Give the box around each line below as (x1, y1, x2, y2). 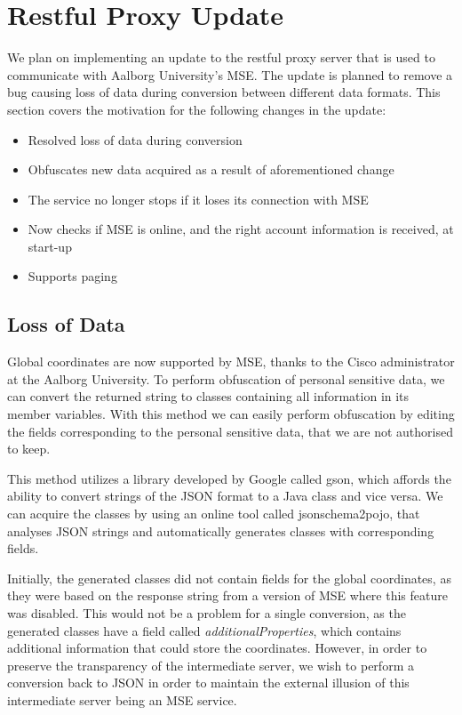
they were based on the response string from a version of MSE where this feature (7, 586, 448, 605)
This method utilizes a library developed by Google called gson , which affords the (7, 469, 451, 487)
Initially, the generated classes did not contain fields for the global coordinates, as (7, 568, 451, 587)
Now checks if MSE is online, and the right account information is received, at (28, 220, 454, 238)
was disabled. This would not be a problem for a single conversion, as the (7, 603, 406, 622)
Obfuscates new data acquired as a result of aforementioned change (28, 160, 394, 179)
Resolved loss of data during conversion (28, 130, 243, 149)
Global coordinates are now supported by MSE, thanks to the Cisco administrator (7, 352, 455, 371)
